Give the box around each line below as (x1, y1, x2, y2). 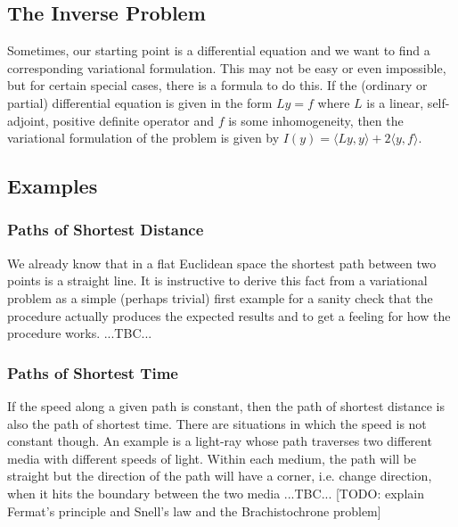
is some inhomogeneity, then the (228, 111, 404, 129)
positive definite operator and (53, 111, 214, 129)
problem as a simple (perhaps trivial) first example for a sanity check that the (7, 288, 433, 307)
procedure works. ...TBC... (7, 324, 152, 342)
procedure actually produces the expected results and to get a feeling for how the (7, 306, 451, 325)
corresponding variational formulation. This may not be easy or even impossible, (7, 58, 446, 77)
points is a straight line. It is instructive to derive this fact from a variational (7, 271, 428, 290)
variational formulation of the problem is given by (7, 128, 280, 147)
